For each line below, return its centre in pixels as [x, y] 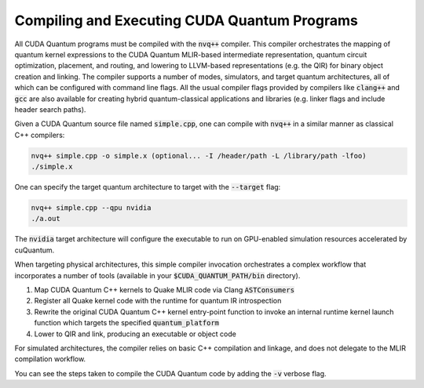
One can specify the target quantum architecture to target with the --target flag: [148, 187]
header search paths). [50, 109]
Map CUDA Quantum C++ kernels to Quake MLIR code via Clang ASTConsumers [164, 289]
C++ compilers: [40, 135]
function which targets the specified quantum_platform [127, 323]
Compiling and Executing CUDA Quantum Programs [186, 20]
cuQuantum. [35, 250]
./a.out [46, 219]
